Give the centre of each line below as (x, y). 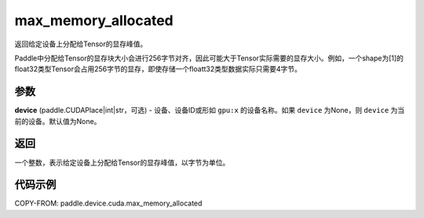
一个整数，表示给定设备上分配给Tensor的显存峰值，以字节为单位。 (122, 162)
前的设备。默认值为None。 (58, 121)
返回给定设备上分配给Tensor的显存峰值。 (81, 44)
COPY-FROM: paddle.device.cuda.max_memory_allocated (108, 203)
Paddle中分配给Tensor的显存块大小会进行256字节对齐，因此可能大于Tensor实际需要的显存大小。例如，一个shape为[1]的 (209, 58)
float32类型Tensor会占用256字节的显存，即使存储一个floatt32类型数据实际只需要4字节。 (158, 69)
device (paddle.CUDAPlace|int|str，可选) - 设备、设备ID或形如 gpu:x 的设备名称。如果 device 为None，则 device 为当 (210, 111)
